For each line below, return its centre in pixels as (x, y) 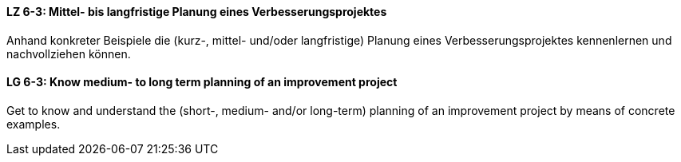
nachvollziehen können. (69, 53)
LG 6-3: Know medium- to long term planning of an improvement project (202, 82)
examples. (34, 124)
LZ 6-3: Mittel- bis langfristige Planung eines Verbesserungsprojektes (197, 12)
